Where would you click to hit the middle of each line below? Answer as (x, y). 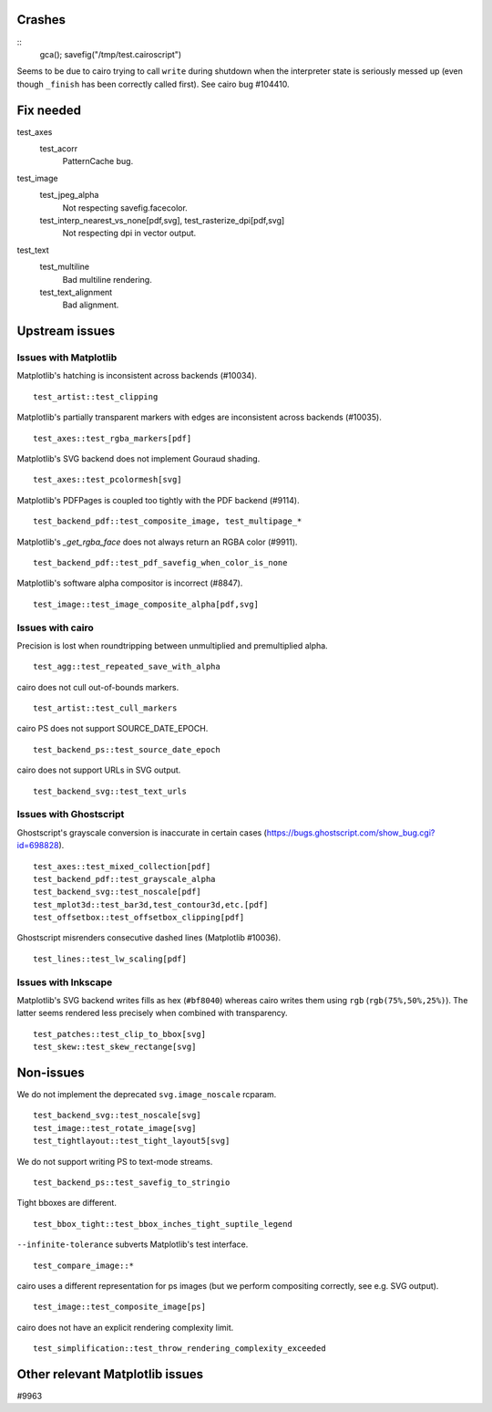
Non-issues (51, 1073)
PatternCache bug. (98, 161)
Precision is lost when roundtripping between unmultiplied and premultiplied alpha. (172, 645)
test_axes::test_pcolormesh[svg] (108, 480)
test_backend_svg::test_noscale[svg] (118, 1116)
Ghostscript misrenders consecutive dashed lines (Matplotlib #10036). (149, 938)
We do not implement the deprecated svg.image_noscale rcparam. (147, 1095)
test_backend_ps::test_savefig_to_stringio (132, 1183)
